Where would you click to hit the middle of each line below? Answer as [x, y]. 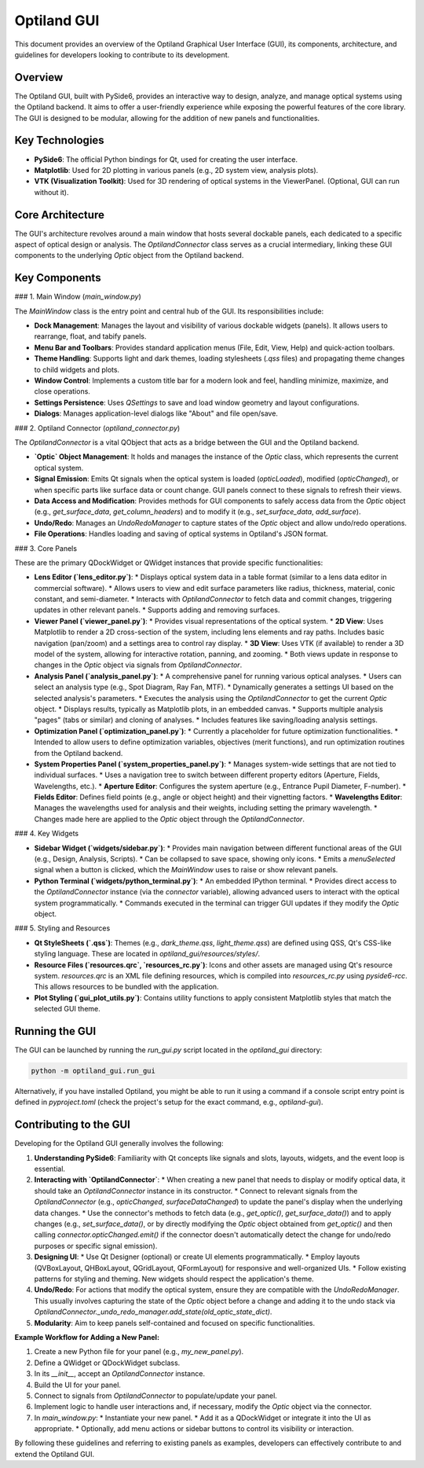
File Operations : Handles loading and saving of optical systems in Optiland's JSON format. [181, 534]
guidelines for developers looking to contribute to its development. [122, 54]
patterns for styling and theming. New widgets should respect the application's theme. [174, 1279]
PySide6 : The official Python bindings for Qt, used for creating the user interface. [166, 159]
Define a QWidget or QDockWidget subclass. [107, 1363]
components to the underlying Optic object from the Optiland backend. [129, 255]
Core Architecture [60, 215]
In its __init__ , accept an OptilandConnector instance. [120, 1374]
